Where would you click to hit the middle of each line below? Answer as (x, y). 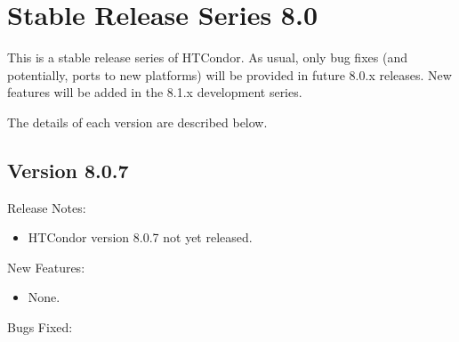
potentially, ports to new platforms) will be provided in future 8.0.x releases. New (229, 74)
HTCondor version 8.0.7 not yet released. (140, 237)
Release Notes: (47, 207)
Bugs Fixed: (40, 327)
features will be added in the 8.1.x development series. (155, 92)
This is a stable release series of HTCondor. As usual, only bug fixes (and (207, 57)
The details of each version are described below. (137, 122)
